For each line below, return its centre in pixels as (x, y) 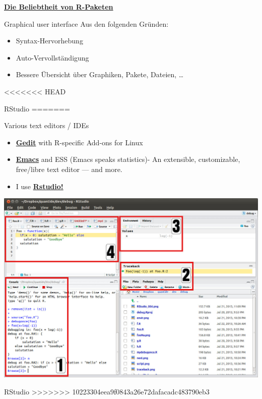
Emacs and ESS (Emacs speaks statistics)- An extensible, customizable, (128, 159)
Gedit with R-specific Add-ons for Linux (79, 142)
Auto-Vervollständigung (52, 57)
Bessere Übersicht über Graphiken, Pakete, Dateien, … (100, 74)
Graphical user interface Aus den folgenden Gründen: (86, 23)
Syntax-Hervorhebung (49, 41)
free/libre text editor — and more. (69, 169)
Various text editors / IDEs (47, 125)
